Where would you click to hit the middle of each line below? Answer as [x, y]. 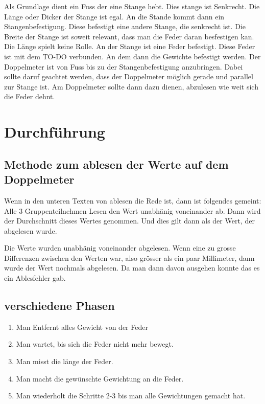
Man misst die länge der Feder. [65, 361]
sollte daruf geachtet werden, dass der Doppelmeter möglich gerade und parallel [129, 76]
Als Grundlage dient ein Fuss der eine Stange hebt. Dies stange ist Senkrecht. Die [132, 6]
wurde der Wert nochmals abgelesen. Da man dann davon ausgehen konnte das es [132, 268]
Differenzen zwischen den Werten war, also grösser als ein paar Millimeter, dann [129, 257]
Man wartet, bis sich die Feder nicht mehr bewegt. [95, 344]
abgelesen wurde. [31, 230]
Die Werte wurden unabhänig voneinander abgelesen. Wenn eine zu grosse [120, 248]
